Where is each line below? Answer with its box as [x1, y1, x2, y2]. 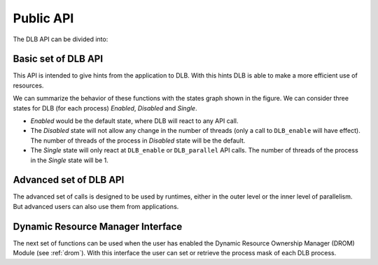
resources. [13, 81, 44, 89]
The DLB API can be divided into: [13, 35, 108, 43]
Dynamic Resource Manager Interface [13, 220, 183, 232]
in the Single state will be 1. [30, 156, 108, 164]
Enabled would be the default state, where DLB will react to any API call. [30, 117, 239, 125]
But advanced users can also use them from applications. [13, 202, 179, 210]
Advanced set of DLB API [13, 174, 125, 186]
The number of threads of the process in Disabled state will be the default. [30, 136, 246, 145]
